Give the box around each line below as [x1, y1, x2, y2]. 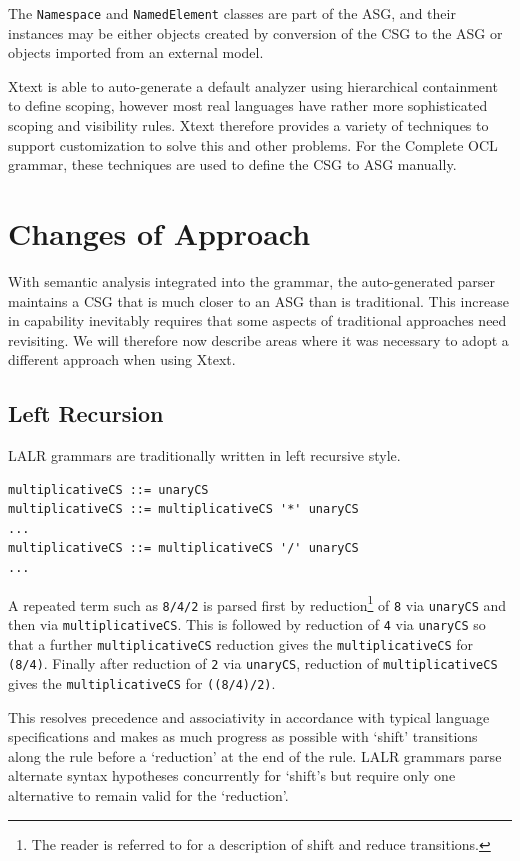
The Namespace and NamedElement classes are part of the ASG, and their [8, 3, 456, 23]
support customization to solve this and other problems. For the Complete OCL [8, 134, 498, 155]
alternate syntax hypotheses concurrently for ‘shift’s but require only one [8, 765, 456, 786]
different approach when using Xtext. [8, 349, 236, 370]
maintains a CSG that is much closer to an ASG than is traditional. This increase [8, 290, 509, 311]
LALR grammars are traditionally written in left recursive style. [8, 445, 401, 466]
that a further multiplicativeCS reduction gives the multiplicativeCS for [8, 633, 474, 654]
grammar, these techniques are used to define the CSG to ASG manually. [8, 154, 457, 175]
